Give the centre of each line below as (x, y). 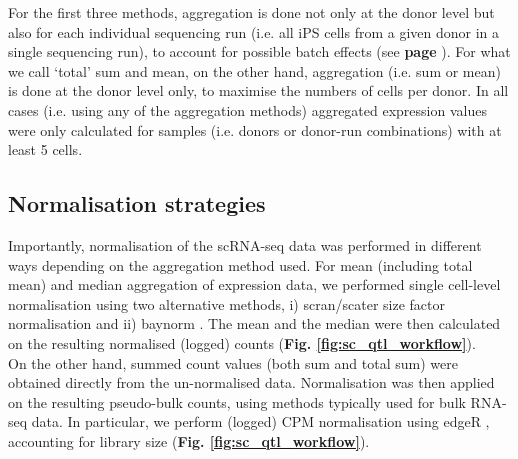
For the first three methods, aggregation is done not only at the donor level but (251, 12)
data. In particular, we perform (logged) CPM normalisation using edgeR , (260, 421)
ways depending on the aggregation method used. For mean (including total (240, 264)
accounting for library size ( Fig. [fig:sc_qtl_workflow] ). (189, 440)
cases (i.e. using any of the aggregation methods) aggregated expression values (247, 109)
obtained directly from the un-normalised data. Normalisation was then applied (251, 382)
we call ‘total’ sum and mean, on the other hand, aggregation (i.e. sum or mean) (254, 70)
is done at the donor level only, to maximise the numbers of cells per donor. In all (258, 90)
